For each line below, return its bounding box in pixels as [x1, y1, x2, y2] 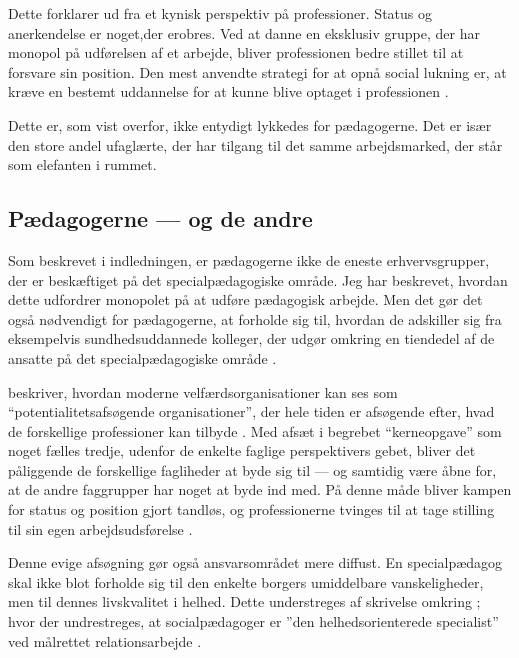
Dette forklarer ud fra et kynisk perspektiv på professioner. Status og [8, 3, 433, 23]
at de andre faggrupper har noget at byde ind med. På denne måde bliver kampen [8, 479, 512, 500]
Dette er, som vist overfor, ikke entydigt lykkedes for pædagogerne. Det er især [8, 114, 492, 135]
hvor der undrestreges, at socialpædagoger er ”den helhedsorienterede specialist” [8, 611, 499, 632]
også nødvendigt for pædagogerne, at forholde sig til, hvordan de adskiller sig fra [8, 308, 502, 329]
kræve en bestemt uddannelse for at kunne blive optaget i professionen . [8, 81, 449, 102]
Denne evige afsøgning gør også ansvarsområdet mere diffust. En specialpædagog [8, 552, 503, 573]
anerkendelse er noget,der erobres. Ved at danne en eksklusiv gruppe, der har [8, 22, 480, 43]
